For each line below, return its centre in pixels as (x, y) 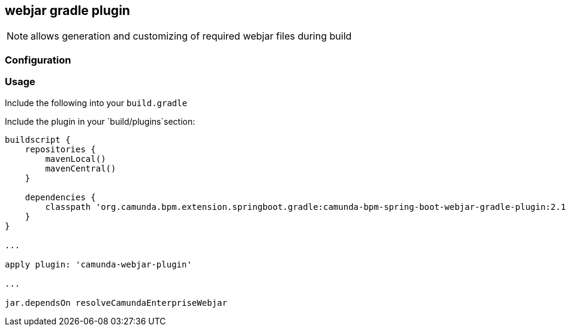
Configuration (38, 60)
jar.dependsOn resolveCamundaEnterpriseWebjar (116, 303)
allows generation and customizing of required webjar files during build (191, 36)
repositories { (60, 149)
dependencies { (60, 197)
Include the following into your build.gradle (96, 103)
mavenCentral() (81, 168)
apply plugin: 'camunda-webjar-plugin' (98, 264)
